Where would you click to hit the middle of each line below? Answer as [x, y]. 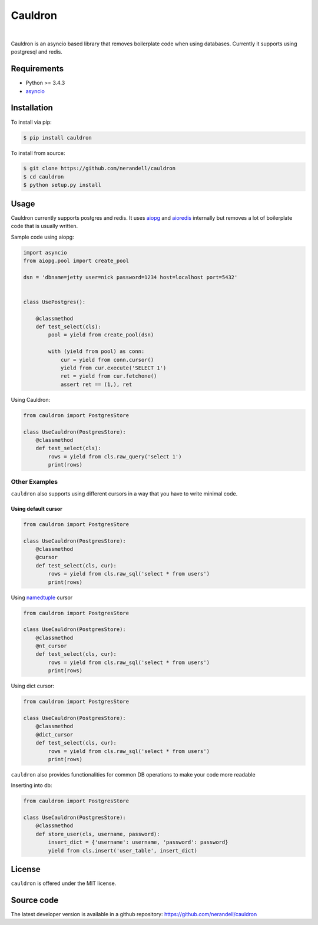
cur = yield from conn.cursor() [107, 360]
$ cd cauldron [44, 176]
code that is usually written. [44, 226]
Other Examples [34, 482]
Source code [35, 900]
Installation [32, 108]
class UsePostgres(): [54, 302]
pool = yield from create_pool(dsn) [101, 335]
